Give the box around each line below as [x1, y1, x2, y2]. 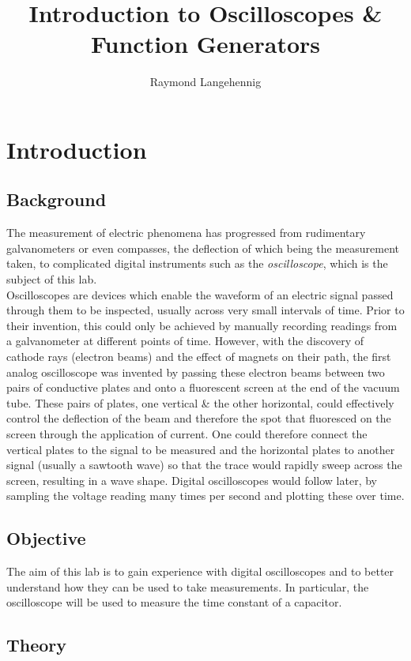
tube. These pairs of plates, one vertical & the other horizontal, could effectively [6, 394, 394, 411]
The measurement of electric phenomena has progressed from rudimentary [6, 224, 366, 241]
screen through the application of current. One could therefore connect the [6, 426, 368, 442]
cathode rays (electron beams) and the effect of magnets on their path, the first [6, 348, 391, 365]
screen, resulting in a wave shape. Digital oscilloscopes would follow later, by [6, 471, 377, 488]
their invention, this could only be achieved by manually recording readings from [6, 317, 398, 333]
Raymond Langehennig [149, 73, 262, 90]
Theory [6, 633, 67, 657]
